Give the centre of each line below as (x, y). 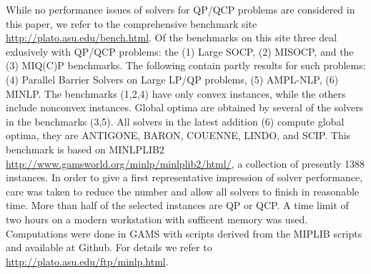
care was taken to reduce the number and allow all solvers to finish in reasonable (183, 191)
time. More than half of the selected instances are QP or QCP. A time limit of (177, 205)
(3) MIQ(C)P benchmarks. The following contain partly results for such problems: (186, 65)
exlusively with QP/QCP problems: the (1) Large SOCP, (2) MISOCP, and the (180, 51)
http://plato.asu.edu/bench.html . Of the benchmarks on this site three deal (172, 37)
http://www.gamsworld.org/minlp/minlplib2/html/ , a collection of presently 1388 (185, 163)
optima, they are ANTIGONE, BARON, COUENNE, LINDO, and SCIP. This (178, 135)
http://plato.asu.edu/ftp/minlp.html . (87, 261)
